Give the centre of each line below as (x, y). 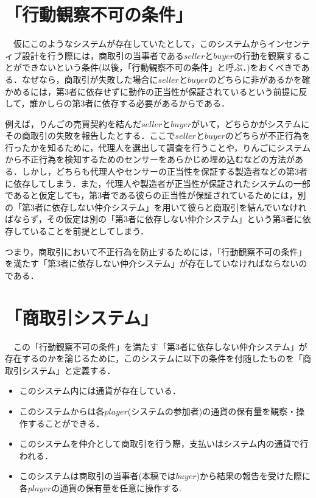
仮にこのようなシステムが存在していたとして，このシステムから (140, 44)
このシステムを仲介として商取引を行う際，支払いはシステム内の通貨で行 (164, 444)
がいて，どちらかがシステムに (251, 123)
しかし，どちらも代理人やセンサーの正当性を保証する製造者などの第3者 (164, 171)
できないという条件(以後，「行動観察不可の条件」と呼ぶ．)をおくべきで (161, 67)
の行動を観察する (268, 55)
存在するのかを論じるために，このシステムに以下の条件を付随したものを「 (154, 358)
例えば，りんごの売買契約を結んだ (73, 123)
